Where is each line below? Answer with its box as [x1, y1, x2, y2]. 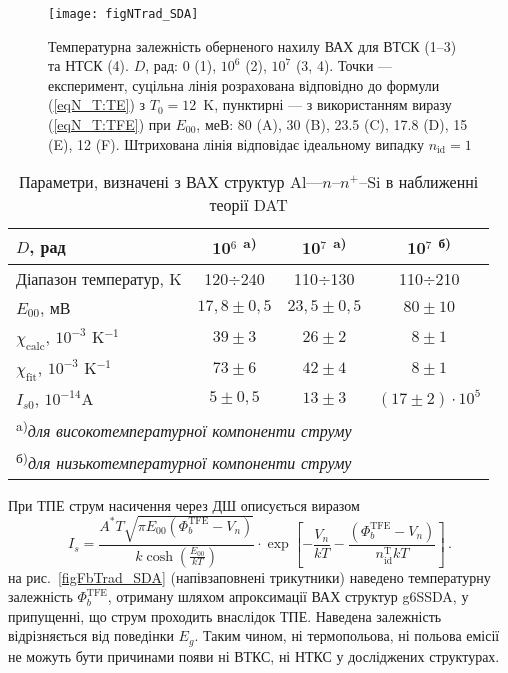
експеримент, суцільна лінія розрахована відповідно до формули [48, 74, 440, 95]
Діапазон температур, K [16, 266, 182, 290]
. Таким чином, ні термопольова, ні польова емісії [194, 625, 500, 646]
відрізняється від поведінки [8, 625, 174, 646]
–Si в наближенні [359, 170, 479, 194]
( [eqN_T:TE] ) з [48, 94, 146, 115]
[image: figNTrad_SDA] [48, 7, 199, 21]
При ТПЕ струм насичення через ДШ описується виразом [8, 494, 360, 515]
